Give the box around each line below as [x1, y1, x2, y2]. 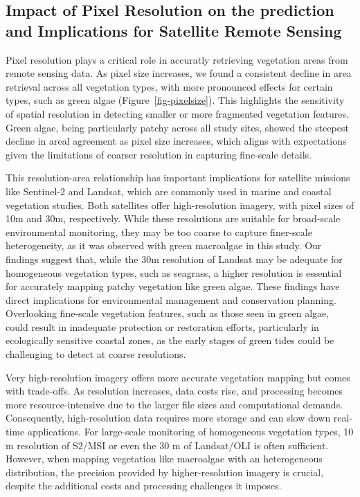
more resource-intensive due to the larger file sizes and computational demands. [6, 397, 343, 411]
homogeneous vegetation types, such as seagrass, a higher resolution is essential [6, 265, 342, 280]
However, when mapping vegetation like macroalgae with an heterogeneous [6, 451, 323, 466]
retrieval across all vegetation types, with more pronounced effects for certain [6, 79, 333, 93]
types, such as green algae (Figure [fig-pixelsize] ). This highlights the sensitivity [6, 93, 345, 107]
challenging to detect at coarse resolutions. [6, 347, 186, 361]
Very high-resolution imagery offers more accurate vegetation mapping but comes [6, 370, 350, 384]
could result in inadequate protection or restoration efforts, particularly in [6, 319, 319, 334]
